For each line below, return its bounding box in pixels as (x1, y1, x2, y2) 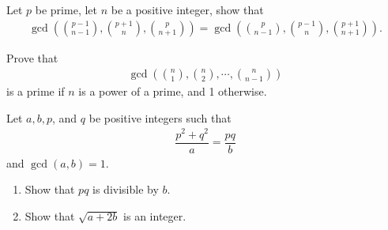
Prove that (6, 49, 58, 66)
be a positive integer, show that (111, 2, 264, 17)
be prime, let (35, 2, 97, 17)
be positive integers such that (89, 109, 232, 126)
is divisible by (92, 181, 159, 198)
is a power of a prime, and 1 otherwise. (78, 83, 267, 100)
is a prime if (6, 83, 65, 100)
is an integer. (123, 207, 186, 224)
